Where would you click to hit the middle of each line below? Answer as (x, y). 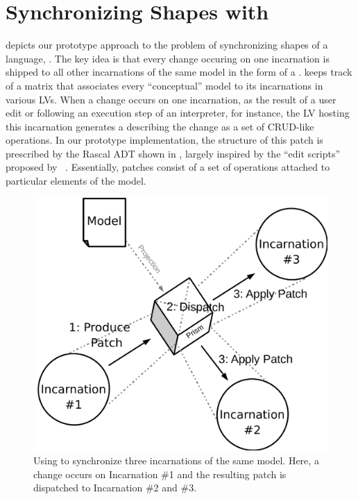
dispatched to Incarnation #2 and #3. (115, 488)
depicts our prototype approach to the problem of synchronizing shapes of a (167, 45)
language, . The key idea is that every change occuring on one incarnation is (168, 58)
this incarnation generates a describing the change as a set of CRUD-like (160, 126)
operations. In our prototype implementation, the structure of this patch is (164, 140)
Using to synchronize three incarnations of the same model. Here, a (176, 460)
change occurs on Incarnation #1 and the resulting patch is (160, 474)
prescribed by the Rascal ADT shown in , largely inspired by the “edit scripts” (173, 153)
